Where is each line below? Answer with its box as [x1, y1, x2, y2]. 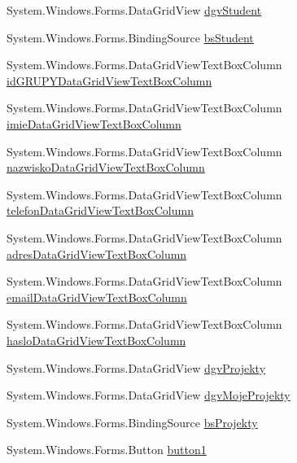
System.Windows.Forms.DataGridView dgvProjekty [7, 359, 266, 376]
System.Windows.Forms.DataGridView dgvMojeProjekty [7, 387, 290, 404]
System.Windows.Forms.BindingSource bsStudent [7, 28, 254, 46]
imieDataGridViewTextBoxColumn [7, 115, 181, 132]
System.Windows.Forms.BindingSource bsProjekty [7, 413, 258, 430]
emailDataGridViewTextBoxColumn [7, 288, 187, 305]
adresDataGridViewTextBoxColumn [7, 245, 187, 262]
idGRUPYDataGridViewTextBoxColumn [7, 72, 212, 89]
